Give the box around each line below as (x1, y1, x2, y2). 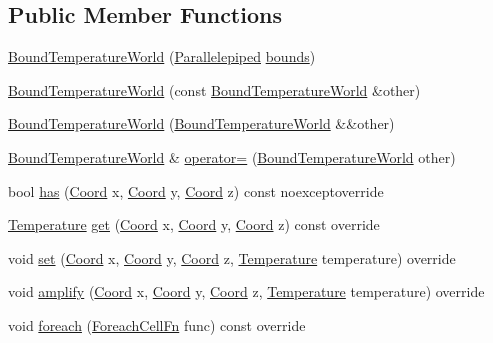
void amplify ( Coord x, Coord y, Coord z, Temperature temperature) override (8, 281, 485, 302)
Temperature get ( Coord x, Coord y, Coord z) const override (8, 214, 380, 235)
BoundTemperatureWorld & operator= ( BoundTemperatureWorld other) (8, 146, 456, 167)
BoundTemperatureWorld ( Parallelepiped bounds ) (8, 46, 316, 67)
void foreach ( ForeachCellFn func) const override (8, 314, 306, 335)
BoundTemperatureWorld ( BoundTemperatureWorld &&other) (8, 113, 395, 134)
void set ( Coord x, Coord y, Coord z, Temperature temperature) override (8, 247, 456, 268)
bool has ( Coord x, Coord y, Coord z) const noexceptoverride (8, 180, 384, 201)
